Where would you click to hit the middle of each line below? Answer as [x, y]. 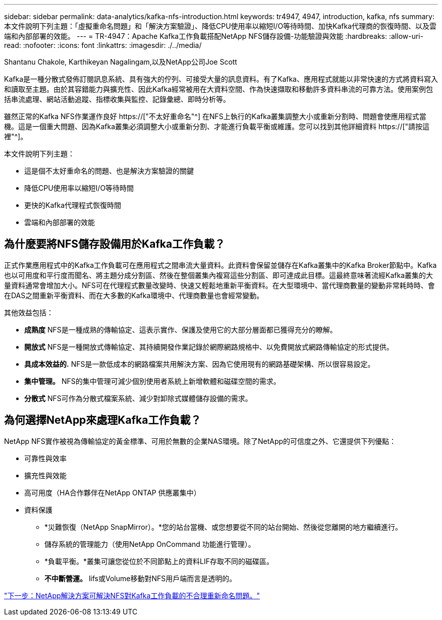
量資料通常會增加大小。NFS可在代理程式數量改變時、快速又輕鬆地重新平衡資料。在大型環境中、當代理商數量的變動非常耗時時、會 [219, 285]
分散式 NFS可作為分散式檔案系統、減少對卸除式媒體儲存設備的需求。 [138, 398]
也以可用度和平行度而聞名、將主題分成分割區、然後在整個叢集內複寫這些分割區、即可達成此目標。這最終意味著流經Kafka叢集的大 [218, 275]
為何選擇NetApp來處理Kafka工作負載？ [103, 420]
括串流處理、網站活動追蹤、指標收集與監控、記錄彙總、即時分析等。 [117, 99]
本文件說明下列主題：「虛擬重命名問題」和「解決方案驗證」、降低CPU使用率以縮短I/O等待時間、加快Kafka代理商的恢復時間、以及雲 [220, 26]
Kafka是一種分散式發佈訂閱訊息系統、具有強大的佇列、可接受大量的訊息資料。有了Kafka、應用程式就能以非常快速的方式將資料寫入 [221, 79]
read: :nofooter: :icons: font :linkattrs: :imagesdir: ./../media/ [103, 45]
